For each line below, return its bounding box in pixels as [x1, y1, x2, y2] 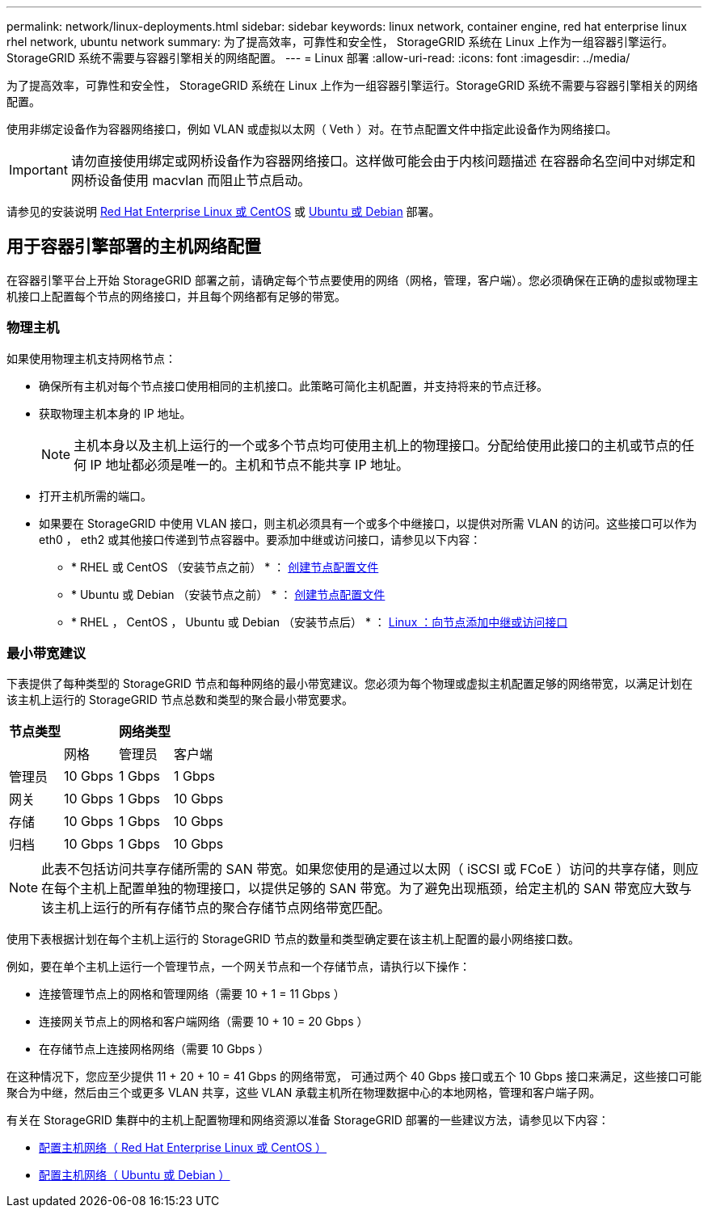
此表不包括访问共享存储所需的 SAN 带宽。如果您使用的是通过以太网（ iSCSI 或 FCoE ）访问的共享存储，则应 [41, 861, 699, 878]
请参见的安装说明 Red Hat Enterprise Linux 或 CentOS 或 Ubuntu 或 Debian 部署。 [6, 204, 440, 218]
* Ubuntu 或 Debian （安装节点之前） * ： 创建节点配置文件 [71, 587, 386, 601]
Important [9, 162, 68, 178]
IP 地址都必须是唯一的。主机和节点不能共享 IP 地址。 [90, 456, 410, 473]
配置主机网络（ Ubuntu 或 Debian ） [39, 1168, 230, 1182]
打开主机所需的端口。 [39, 488, 152, 503]
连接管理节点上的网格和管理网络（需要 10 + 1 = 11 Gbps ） [39, 987, 345, 1001]
